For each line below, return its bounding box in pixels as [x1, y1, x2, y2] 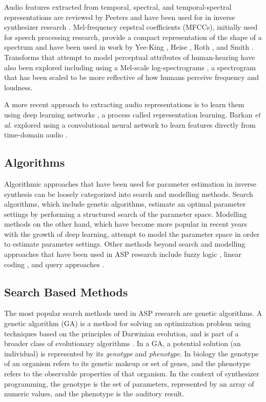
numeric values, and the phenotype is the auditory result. [4, 388, 185, 399]
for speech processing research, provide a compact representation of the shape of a [4, 31, 262, 42]
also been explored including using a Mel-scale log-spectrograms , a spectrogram [4, 62, 256, 72]
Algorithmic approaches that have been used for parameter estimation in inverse [4, 178, 257, 189]
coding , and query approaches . [4, 258, 105, 269]
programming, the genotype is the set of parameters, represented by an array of [4, 378, 254, 389]
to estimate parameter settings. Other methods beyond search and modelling [4, 238, 245, 249]
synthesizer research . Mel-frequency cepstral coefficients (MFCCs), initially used [4, 22, 258, 32]
